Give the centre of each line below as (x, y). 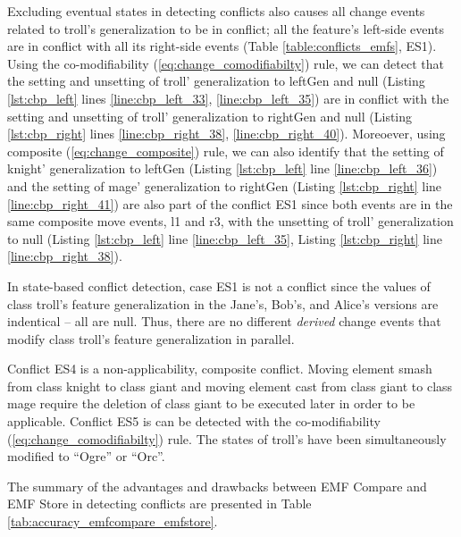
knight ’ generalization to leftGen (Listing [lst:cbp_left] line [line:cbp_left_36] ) (222, 168)
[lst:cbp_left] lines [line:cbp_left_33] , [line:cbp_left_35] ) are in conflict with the (228, 98)
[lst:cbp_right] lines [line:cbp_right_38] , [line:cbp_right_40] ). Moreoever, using (226, 134)
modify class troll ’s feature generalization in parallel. (151, 338)
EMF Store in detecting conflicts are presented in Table (159, 503)
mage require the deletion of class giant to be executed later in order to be (211, 403)
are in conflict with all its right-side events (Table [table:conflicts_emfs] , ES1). (222, 46)
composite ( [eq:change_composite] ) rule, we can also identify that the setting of (226, 151)
